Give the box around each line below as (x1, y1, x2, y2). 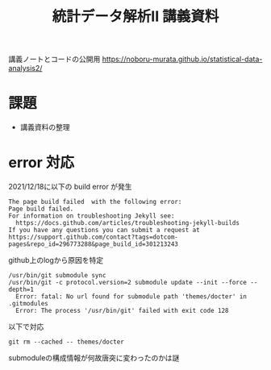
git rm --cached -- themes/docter (8, 338, 125, 347)
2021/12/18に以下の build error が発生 (8, 182, 132, 192)
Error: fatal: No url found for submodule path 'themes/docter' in (15, 293, 248, 301)
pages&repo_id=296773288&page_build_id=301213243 (8, 240, 179, 248)
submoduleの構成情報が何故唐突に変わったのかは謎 (8, 353, 180, 363)
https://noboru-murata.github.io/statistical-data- (102, 54, 263, 64)
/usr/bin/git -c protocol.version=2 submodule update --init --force (8, 279, 248, 287)
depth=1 (8, 285, 35, 294)
